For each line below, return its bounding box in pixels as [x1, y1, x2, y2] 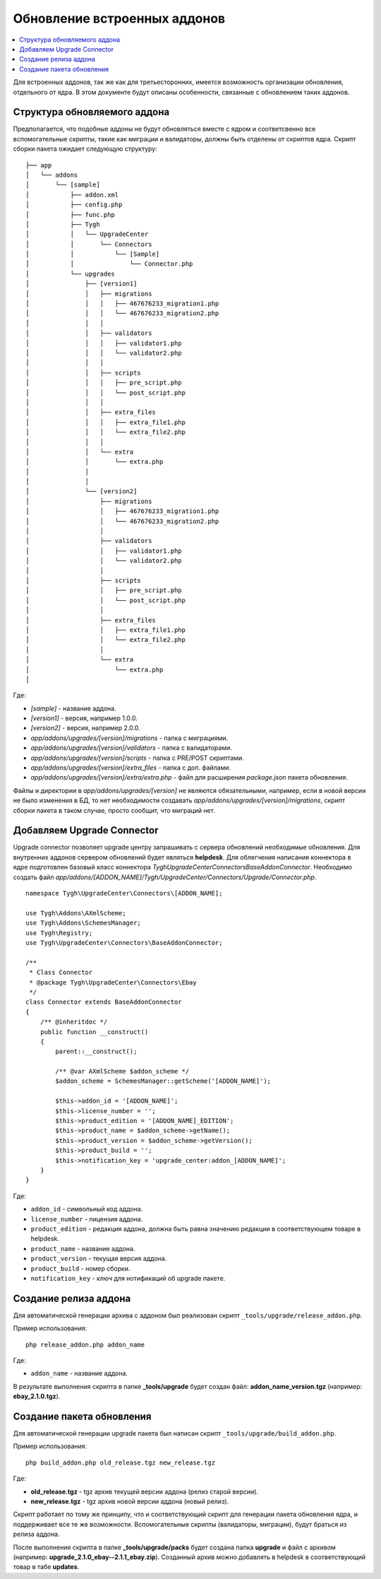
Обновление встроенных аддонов [13, 11, 226, 26]
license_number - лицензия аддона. [30, 1214, 143, 1223]
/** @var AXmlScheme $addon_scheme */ [55, 1067, 190, 1076]
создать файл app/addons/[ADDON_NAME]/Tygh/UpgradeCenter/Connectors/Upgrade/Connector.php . [13, 873, 317, 881]
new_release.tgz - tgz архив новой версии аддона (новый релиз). [30, 1497, 229, 1505]
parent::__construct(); [55, 1047, 138, 1056]
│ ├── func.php [25, 211, 116, 218]
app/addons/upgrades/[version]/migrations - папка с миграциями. [30, 734, 229, 742]
